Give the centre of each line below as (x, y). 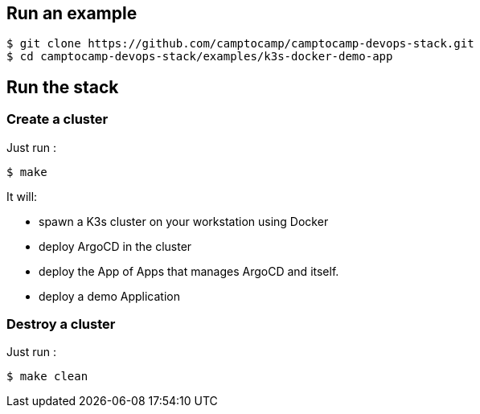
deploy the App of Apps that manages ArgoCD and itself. (189, 271)
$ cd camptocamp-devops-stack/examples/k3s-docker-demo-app (200, 57)
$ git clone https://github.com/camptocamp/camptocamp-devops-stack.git (240, 44)
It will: (22, 196)
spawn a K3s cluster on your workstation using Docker (184, 221)
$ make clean (47, 377)
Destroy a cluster (61, 324)
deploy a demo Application (109, 296)
